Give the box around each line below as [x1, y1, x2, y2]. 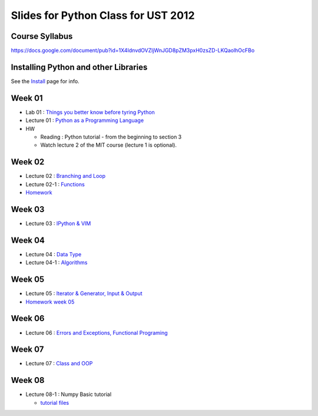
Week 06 [11, 313, 45, 323]
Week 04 [11, 235, 45, 245]
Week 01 [11, 93, 44, 103]
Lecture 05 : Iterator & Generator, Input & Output [25, 290, 143, 297]
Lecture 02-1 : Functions [25, 180, 85, 188]
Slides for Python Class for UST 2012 [11, 9, 195, 22]
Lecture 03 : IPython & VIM [25, 220, 91, 227]
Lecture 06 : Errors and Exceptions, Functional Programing [25, 329, 168, 336]
